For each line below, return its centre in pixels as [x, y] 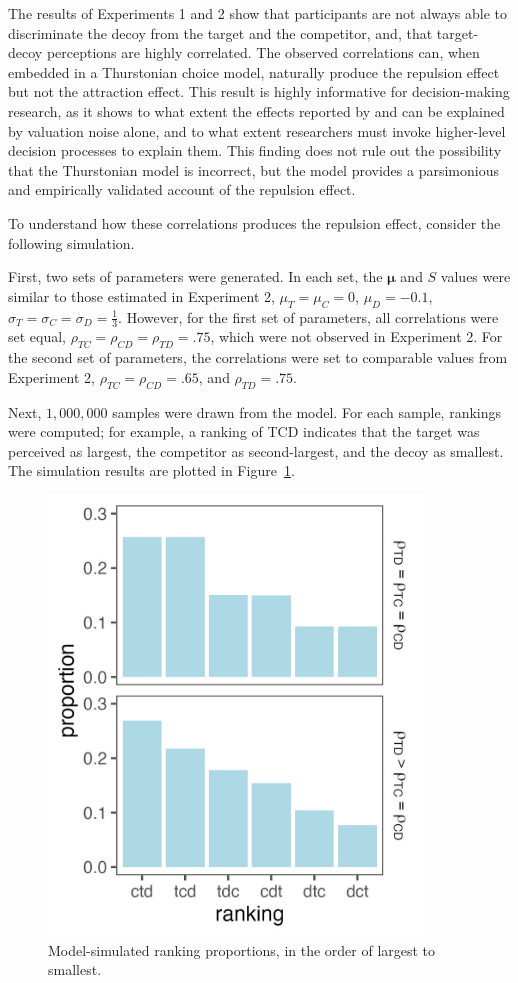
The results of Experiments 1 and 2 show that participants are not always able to [257, 13]
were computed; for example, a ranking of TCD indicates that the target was [244, 431]
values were [475, 276]
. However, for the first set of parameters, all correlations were [308, 316]
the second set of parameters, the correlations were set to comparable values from [258, 357]
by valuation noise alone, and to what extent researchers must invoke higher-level [257, 130]
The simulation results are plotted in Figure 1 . [151, 470]
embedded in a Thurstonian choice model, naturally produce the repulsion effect [254, 71]
